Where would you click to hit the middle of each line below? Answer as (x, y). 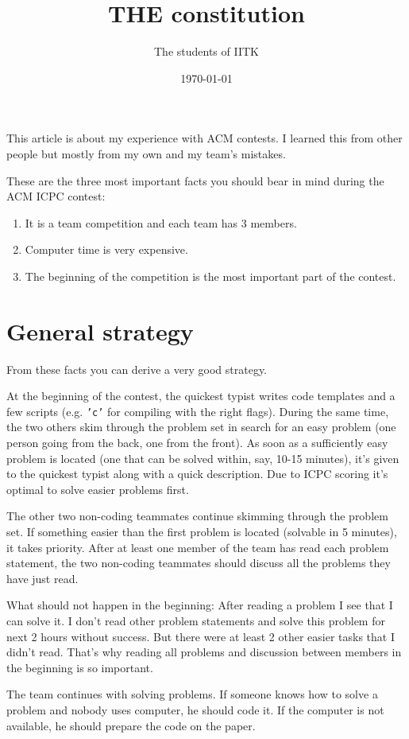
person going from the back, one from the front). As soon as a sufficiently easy (197, 443)
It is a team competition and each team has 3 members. (161, 222)
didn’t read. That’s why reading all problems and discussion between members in (204, 652)
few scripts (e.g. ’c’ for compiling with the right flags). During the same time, (198, 411)
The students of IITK (206, 51)
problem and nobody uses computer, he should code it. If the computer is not (195, 709)
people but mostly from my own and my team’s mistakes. (146, 153)
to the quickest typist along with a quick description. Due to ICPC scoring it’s (197, 474)
